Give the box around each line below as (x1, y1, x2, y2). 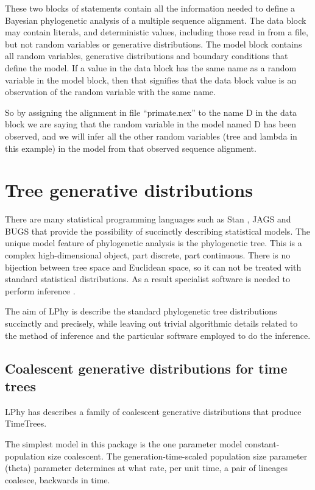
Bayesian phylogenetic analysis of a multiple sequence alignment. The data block (5, 13, 306, 26)
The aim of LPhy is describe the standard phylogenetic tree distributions (5, 305, 277, 318)
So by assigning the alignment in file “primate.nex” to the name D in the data (5, 105, 297, 118)
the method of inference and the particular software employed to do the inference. (5, 328, 311, 341)
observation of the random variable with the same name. (5, 85, 216, 98)
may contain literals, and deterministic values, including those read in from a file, (5, 26, 308, 38)
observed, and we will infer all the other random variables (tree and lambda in (5, 129, 297, 142)
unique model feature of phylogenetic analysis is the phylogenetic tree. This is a (5, 236, 302, 249)
